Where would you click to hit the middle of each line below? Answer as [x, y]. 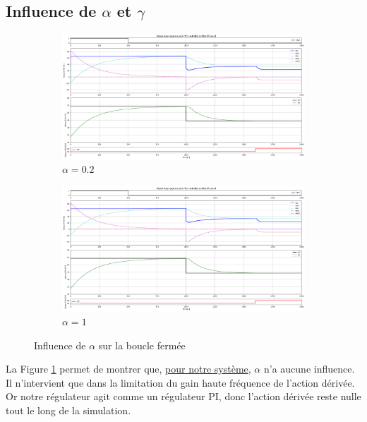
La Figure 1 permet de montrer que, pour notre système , [128, 369]
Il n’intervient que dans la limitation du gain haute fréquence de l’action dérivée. [180, 382]
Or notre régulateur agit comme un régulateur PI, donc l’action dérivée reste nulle [183, 396]
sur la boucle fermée [142, 345]
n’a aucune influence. [309, 369]
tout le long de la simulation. [68, 410]
